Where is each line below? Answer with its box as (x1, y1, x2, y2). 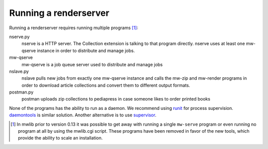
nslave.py (9, 68, 29, 74)
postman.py (9, 89, 34, 95)
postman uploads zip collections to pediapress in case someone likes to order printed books (21, 96, 210, 102)
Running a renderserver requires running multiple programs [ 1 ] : (9, 25, 138, 31)
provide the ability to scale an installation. (18, 135, 103, 141)
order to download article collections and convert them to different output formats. (21, 82, 191, 88)
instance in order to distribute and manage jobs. (37, 48, 135, 53)
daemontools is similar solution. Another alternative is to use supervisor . (9, 112, 156, 118)
